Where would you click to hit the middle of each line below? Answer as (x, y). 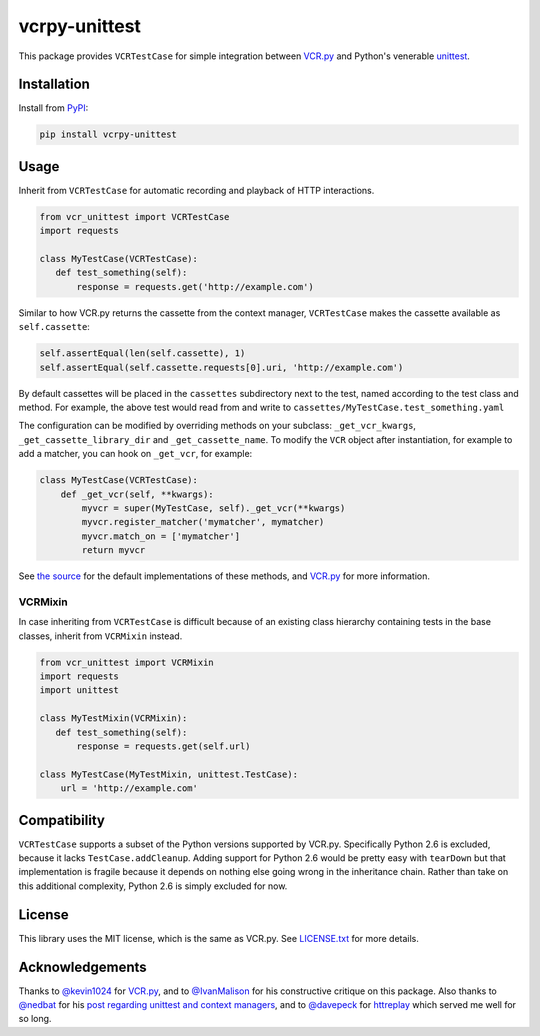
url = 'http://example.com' (129, 788)
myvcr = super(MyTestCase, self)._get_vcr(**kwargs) (213, 508)
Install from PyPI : (53, 108)
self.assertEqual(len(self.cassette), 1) (142, 353)
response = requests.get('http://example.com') (195, 286)
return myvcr (113, 550)
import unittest (79, 690)
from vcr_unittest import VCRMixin (126, 662)
